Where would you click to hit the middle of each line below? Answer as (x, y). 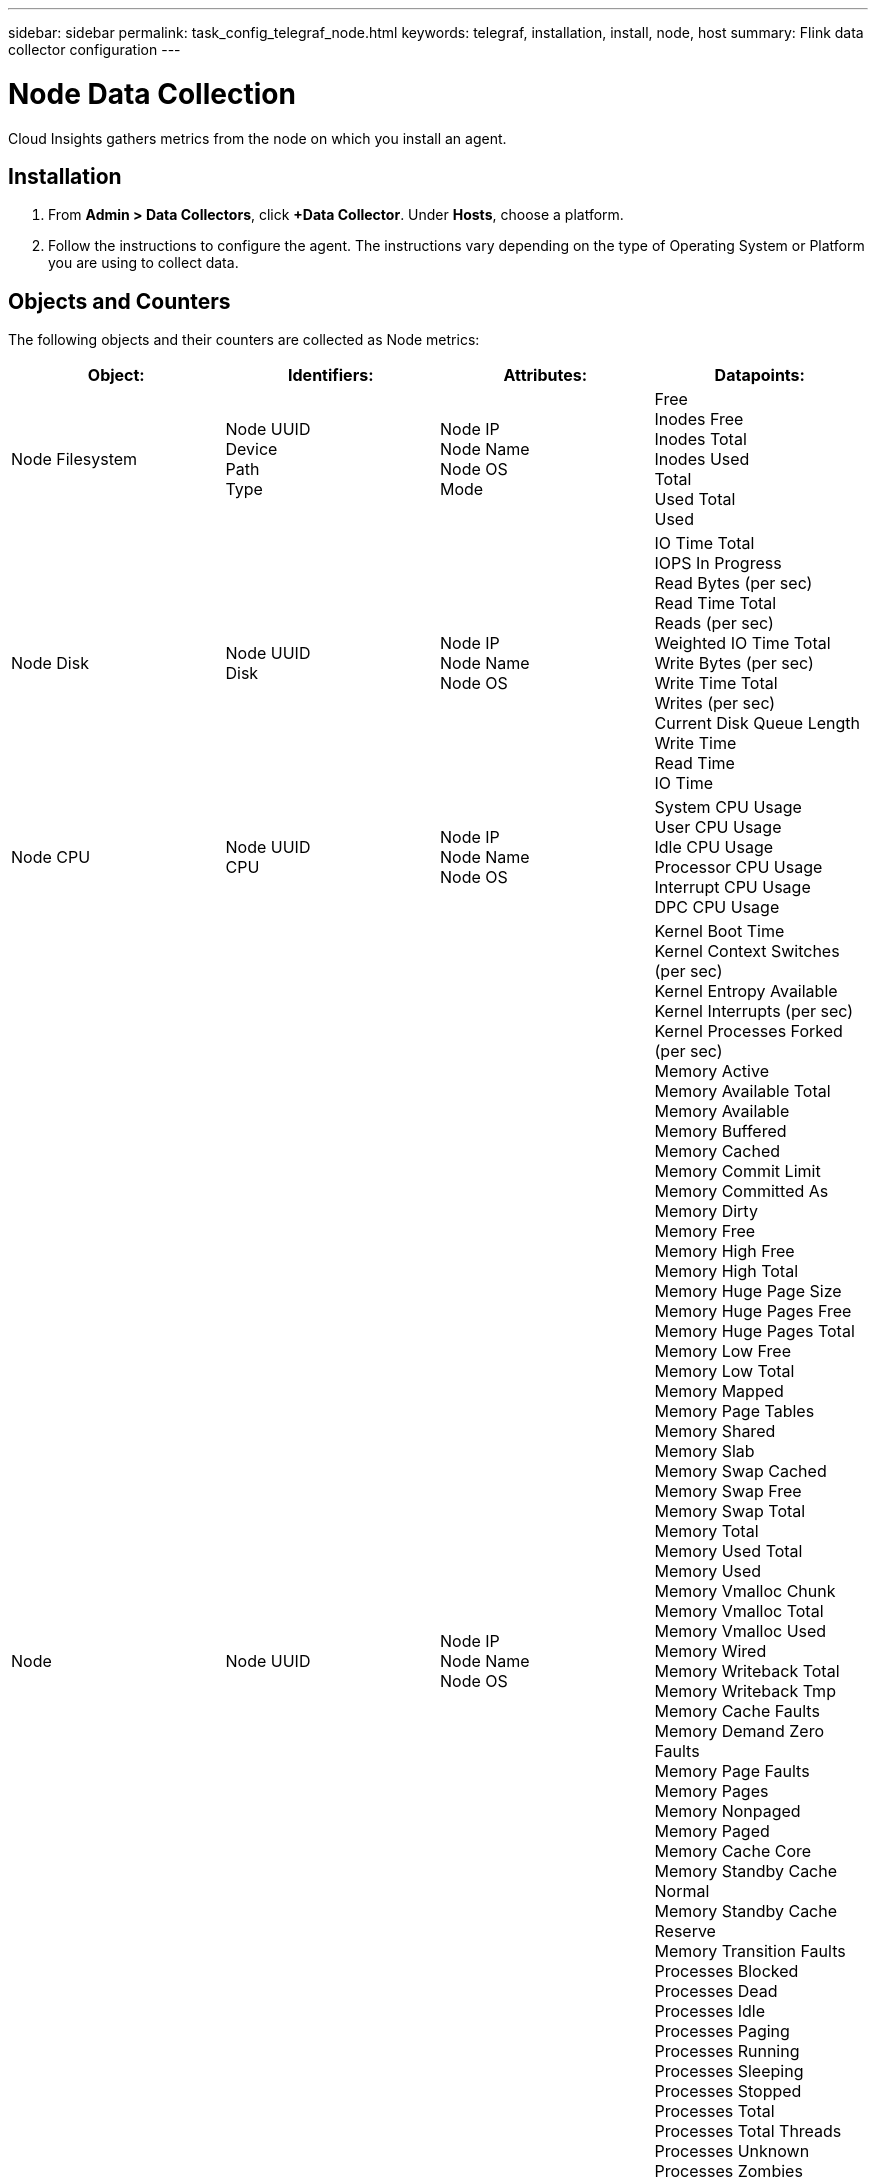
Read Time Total (715, 603)
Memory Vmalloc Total (739, 1611)
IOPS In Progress (718, 563)
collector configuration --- (94, 49)
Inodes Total (700, 439)
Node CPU (51, 857)
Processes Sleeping (729, 2071)
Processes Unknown (732, 2151)
